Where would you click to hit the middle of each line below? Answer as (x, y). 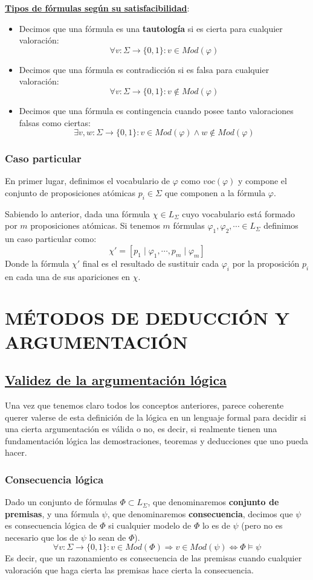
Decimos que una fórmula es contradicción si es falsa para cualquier (144, 69)
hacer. (16, 452)
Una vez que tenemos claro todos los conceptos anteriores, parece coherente (144, 405)
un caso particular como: (51, 239)
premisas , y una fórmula (52, 513)
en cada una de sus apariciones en (68, 276)
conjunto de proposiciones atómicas (70, 192)
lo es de (216, 525)
